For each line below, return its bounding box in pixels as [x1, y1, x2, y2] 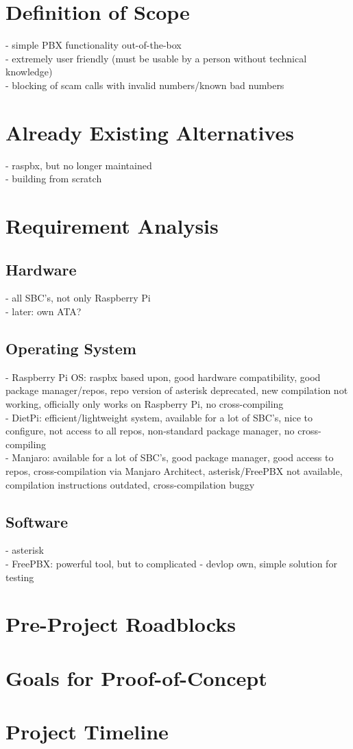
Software [5, 511, 69, 532]
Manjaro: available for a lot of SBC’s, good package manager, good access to [12, 450, 334, 465]
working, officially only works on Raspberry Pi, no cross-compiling [5, 396, 284, 410]
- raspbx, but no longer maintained [5, 158, 152, 172]
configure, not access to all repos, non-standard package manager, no [5, 423, 295, 438]
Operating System [5, 337, 136, 358]
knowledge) [5, 64, 53, 79]
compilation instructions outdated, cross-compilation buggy [5, 477, 255, 491]
